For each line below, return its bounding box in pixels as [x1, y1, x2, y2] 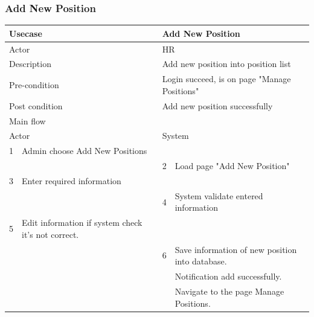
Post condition [9, 99, 63, 112]
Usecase [9, 27, 42, 39]
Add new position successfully [162, 99, 273, 112]
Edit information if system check [22, 216, 143, 229]
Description [9, 57, 51, 70]
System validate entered [175, 189, 263, 202]
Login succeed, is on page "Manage [162, 72, 291, 85]
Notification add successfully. [175, 270, 282, 283]
